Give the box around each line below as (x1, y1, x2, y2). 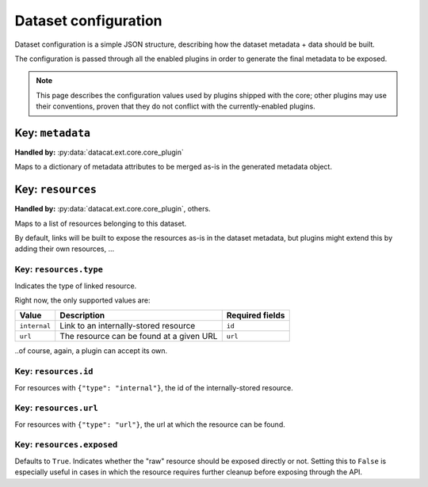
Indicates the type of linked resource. (14, 281, 137, 291)
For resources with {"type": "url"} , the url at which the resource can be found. (14, 420, 285, 429)
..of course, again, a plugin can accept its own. (14, 346, 168, 356)
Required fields (226, 310, 285, 321)
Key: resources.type (14, 264, 103, 275)
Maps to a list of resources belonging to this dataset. (14, 219, 186, 228)
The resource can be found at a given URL (59, 331, 218, 342)
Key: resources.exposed (14, 439, 118, 451)
